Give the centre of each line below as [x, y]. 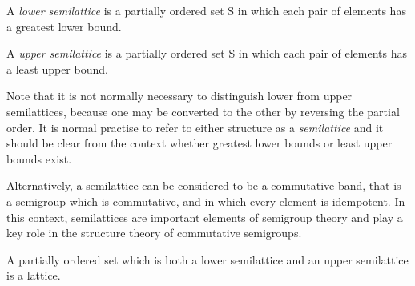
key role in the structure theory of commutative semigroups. [154, 233]
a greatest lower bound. [64, 26]
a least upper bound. [57, 68]
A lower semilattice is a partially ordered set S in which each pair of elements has [206, 10]
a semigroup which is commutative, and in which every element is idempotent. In [206, 201]
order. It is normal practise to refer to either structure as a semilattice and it [195, 127]
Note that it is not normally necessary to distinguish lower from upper [179, 96]
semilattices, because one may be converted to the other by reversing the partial [203, 111]
